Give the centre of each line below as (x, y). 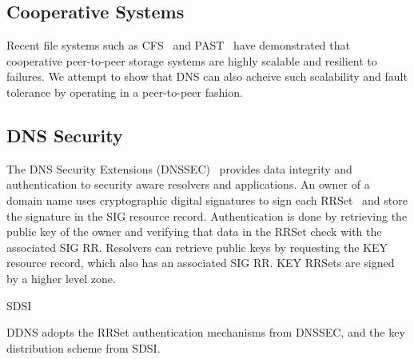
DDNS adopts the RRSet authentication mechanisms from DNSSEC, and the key (206, 332)
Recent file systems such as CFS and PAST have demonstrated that (178, 45)
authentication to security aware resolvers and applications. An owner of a (188, 184)
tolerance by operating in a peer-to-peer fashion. (125, 92)
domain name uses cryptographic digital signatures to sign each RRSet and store (207, 199)
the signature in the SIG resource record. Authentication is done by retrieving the (207, 215)
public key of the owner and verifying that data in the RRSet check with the (194, 231)
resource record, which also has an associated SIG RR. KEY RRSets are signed (201, 263)
